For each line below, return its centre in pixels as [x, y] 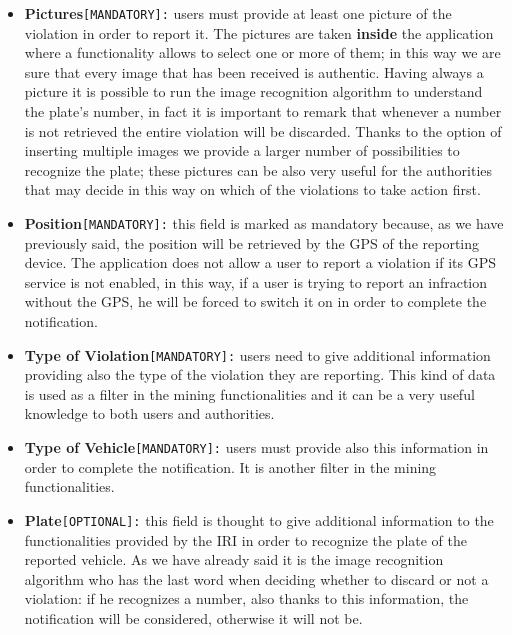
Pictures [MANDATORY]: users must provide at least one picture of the [238, 13]
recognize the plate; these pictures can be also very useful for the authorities [258, 169]
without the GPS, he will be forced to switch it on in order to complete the [255, 301]
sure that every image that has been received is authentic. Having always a [254, 71]
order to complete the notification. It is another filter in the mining [230, 466]
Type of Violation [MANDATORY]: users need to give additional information [257, 354]
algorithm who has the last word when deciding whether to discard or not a [256, 578]
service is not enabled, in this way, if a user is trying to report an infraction [256, 281]
